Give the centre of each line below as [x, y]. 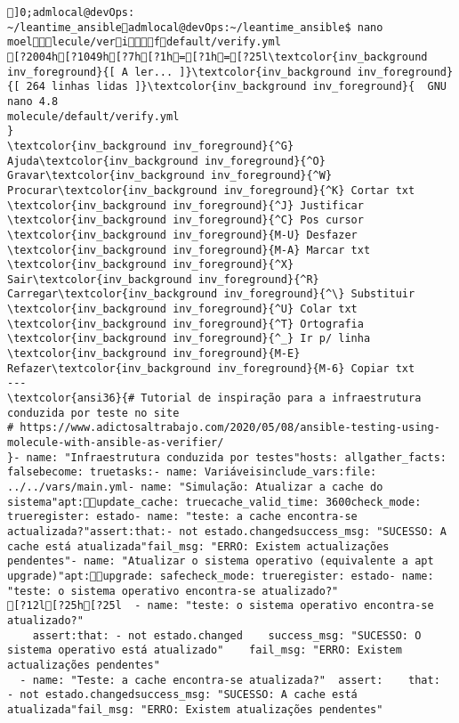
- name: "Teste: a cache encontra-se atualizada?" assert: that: [230, 680]
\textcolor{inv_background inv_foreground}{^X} [151, 265]
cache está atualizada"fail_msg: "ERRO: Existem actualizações [198, 546]
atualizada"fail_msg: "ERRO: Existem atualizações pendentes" [195, 709]
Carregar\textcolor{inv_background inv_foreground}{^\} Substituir [211, 294]
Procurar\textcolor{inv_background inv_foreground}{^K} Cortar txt [211, 190]
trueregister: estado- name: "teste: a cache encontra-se [182, 517]
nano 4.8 [33, 101]
